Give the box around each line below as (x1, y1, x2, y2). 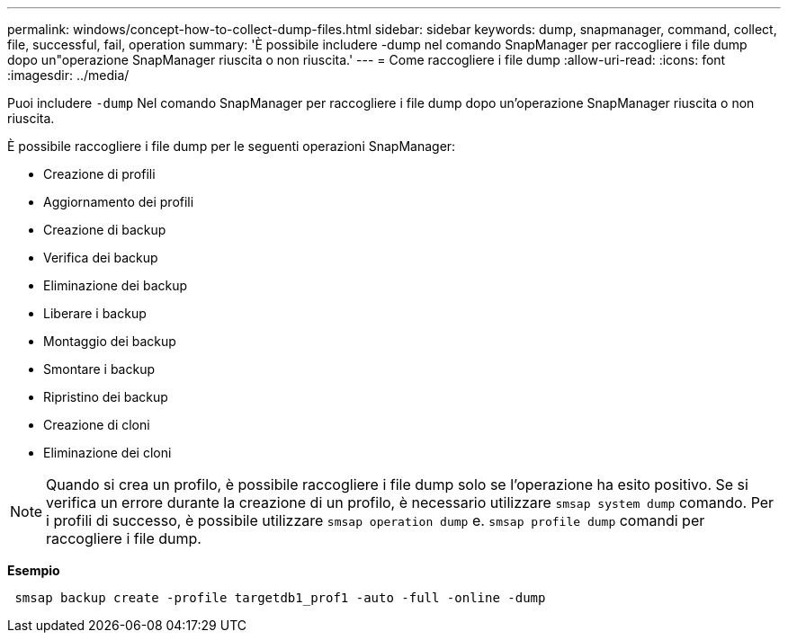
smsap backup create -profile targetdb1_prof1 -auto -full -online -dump (14, 591, 546, 605)
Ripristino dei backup (43, 389, 168, 404)
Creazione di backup (43, 222, 166, 237)
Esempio (7, 563, 60, 578)
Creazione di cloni (43, 417, 150, 432)
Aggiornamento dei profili (43, 194, 194, 209)
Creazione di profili (43, 166, 156, 182)
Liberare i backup (43, 306, 147, 321)
